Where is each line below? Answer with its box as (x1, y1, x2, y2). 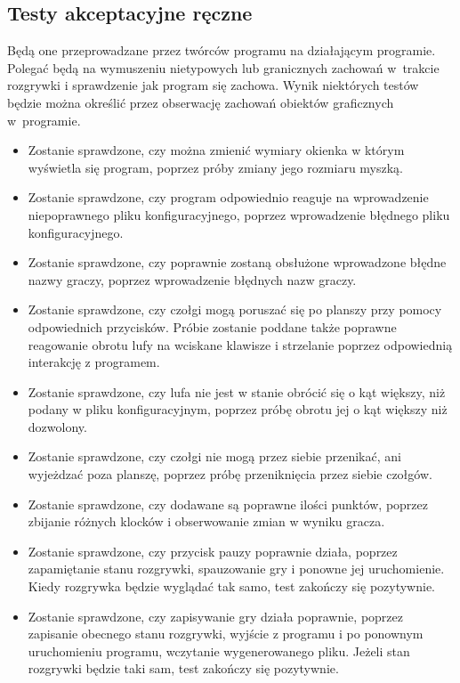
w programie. (7, 110, 81, 129)
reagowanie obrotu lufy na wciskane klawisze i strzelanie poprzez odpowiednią (28, 335, 453, 354)
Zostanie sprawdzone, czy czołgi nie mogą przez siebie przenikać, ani (28, 447, 401, 466)
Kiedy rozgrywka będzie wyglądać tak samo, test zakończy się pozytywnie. (28, 577, 436, 596)
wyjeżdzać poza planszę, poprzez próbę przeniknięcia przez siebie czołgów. (28, 465, 432, 484)
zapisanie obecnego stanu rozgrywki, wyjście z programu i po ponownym (28, 624, 424, 643)
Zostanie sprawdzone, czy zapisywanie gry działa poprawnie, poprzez (28, 606, 403, 625)
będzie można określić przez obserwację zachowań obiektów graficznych (7, 93, 394, 111)
